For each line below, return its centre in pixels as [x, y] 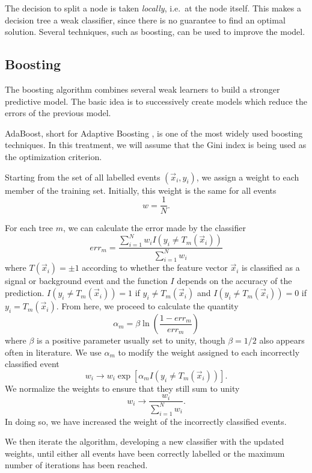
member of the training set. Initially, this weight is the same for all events [141, 190]
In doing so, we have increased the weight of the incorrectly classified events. [146, 421]
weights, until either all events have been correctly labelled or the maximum [145, 453]
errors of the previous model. [58, 113]
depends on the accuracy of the [234, 281]
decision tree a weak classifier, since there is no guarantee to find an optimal [145, 20]
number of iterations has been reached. [76, 465]
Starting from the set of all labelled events [83, 177]
